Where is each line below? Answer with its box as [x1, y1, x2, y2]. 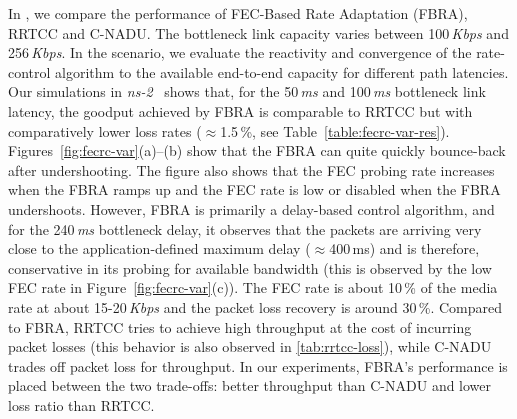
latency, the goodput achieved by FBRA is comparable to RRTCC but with [8, 100, 473, 121]
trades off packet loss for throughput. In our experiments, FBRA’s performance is [8, 355, 508, 376]
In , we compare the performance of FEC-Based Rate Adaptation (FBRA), [8, 3, 468, 23]
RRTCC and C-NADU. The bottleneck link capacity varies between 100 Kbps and [8, 22, 509, 43]
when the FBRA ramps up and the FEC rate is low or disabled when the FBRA [8, 179, 501, 200]
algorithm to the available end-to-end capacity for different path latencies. [55, 61, 509, 82]
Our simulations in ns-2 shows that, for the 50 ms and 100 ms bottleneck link [8, 81, 486, 102]
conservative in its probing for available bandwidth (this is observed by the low [8, 257, 492, 278]
